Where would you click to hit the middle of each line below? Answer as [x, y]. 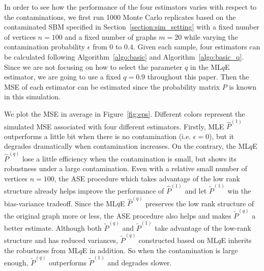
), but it [222, 136]
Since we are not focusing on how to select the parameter [93, 66]
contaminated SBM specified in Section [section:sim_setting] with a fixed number [132, 27]
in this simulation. [33, 97]
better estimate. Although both [53, 227]
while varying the [211, 36]
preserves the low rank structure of [200, 203]
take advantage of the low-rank [203, 227]
